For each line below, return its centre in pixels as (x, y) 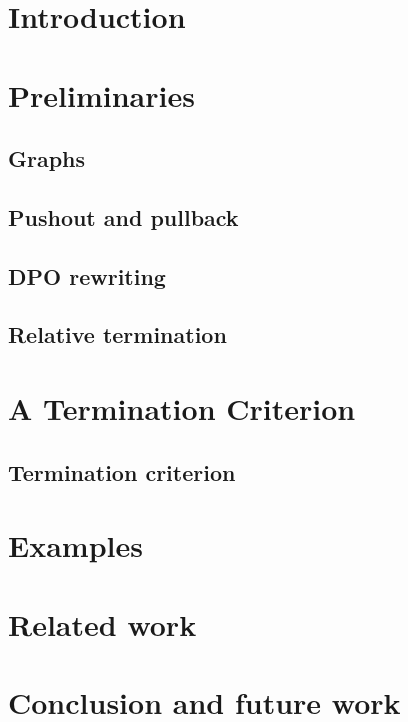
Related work (102, 623)
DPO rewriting (87, 275)
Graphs (47, 158)
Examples (75, 545)
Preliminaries (101, 94)
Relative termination (117, 334)
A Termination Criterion (182, 408)
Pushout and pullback (123, 216)
